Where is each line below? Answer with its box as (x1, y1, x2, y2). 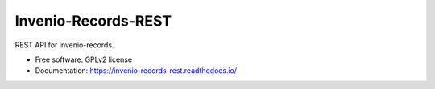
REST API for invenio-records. (14, 40, 114, 50)
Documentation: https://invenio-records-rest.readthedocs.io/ (35, 66, 238, 75)
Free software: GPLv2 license (35, 55, 133, 64)
